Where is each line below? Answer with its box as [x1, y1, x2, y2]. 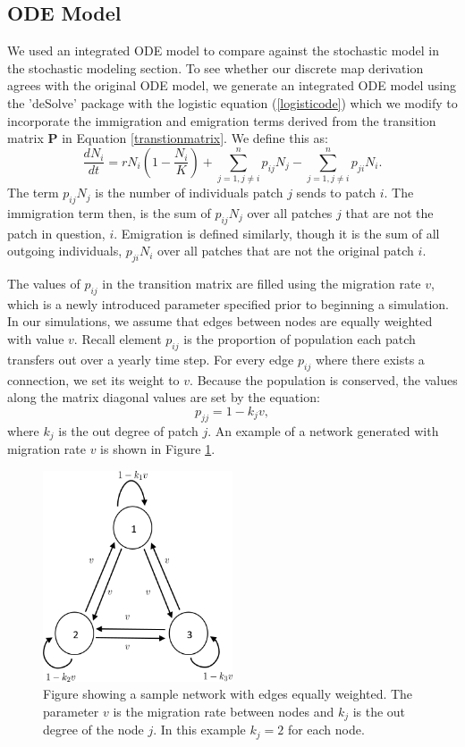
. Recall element [73, 330, 162, 348]
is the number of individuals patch [95, 183, 283, 202]
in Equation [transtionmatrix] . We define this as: [62, 129, 328, 147]
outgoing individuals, [7, 241, 123, 260]
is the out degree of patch [58, 421, 199, 440]
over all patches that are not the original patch [157, 241, 414, 260]
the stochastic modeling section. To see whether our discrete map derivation [7, 58, 424, 77]
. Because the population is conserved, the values [190, 370, 458, 389]
